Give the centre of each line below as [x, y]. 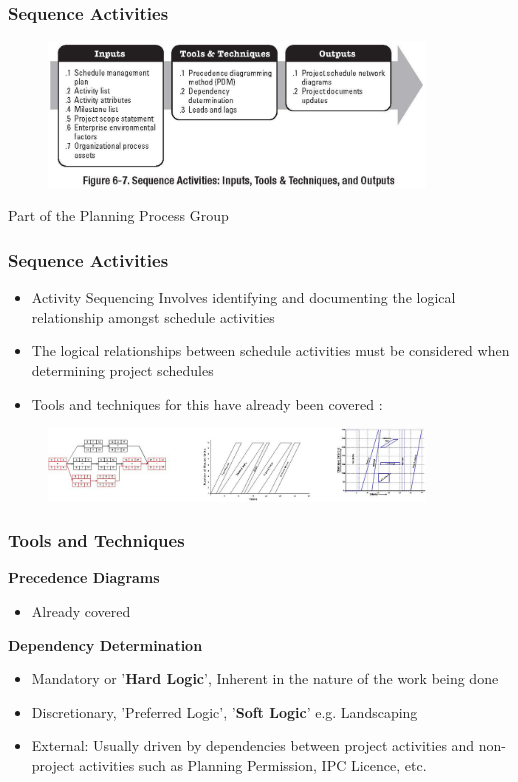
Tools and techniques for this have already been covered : [207, 403]
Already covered [81, 610]
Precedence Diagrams [84, 577]
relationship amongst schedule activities [153, 316]
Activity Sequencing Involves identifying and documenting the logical [243, 297]
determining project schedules [122, 369]
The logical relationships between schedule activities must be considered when [270, 350]
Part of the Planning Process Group [118, 215]
